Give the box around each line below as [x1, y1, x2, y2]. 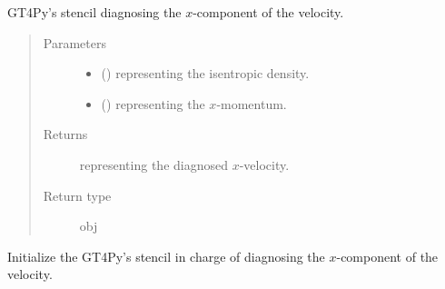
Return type [43, 185, 112, 204]
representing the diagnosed [79, 154, 228, 174]
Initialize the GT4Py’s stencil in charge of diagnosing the [7, 246, 325, 265]
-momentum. [216, 94, 287, 113]
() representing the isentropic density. [101, 64, 310, 83]
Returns [43, 125, 88, 144]
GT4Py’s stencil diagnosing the [7, 3, 182, 21]
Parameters [43, 33, 106, 52]
